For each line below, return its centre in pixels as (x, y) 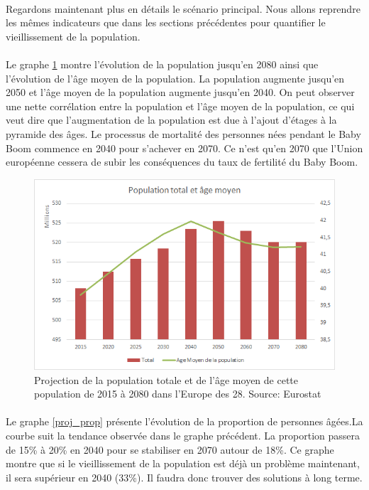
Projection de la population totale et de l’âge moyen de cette (166, 379)
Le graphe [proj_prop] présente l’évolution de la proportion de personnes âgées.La (184, 421)
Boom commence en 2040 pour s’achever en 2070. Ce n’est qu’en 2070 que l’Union (184, 148)
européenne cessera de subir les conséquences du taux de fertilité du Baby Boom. (182, 162)
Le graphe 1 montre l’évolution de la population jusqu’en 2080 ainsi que (162, 64)
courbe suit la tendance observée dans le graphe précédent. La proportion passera (183, 436)
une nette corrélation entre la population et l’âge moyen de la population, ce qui (180, 106)
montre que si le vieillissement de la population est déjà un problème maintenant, (183, 463)
